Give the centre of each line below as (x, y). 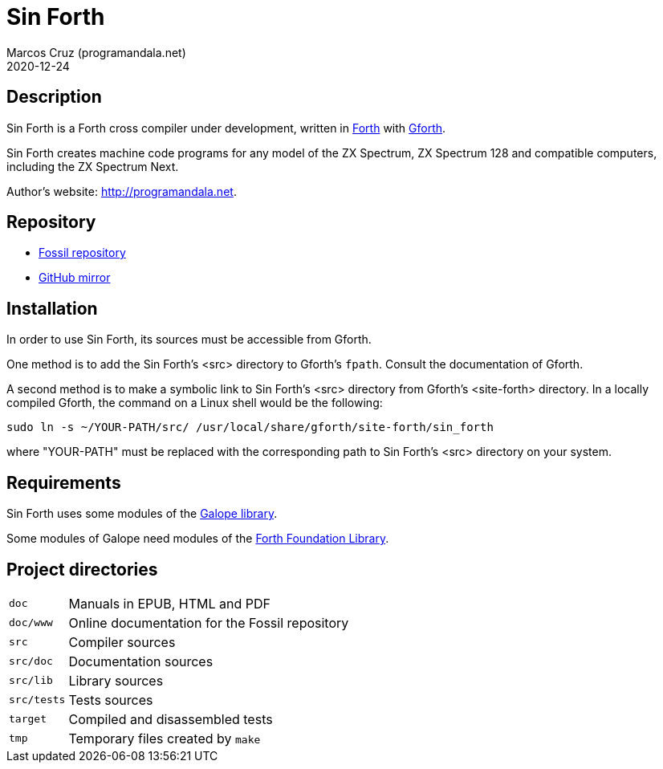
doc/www (31, 623)
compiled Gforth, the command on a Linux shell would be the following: (195, 403)
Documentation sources (141, 661)
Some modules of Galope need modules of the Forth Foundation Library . (198, 539)
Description (54, 97)
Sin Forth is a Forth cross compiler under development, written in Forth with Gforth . (226, 128)
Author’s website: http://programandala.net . (122, 191)
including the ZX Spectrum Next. (93, 166)
